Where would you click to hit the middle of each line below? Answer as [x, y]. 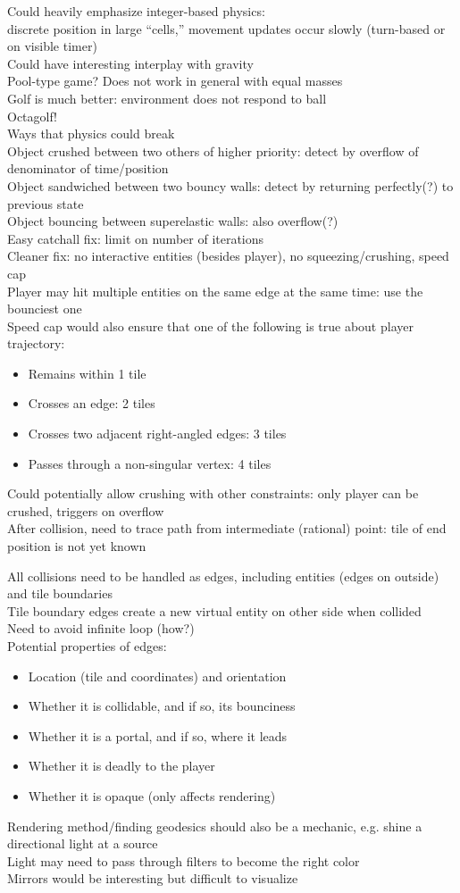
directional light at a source [83, 843]
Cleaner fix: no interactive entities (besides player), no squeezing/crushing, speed [228, 256]
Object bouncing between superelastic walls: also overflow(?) [173, 221]
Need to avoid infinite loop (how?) [101, 628]
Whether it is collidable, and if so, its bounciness [162, 706]
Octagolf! [33, 116]
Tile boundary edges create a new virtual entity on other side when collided [214, 610]
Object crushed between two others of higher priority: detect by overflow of [213, 150]
